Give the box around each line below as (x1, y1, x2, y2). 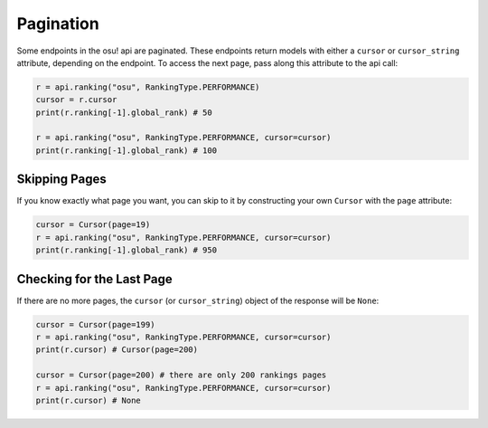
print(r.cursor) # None (35, 395, 142, 405)
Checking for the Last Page (16, 271, 174, 287)
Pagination (16, 14, 99, 33)
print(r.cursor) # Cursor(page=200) (35, 345, 199, 355)
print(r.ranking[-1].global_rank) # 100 (35, 145, 217, 156)
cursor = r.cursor (35, 95, 117, 105)
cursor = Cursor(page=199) (35, 319, 155, 329)
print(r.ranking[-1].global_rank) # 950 (35, 245, 217, 255)
